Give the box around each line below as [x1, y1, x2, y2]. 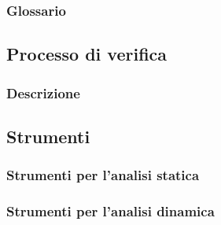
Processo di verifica [6, 42, 168, 66]
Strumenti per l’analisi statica [6, 165, 200, 185]
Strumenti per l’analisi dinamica [6, 201, 215, 221]
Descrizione [6, 83, 80, 102]
